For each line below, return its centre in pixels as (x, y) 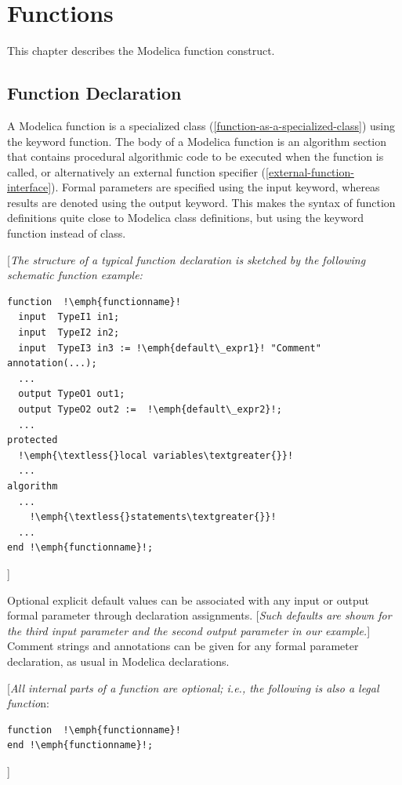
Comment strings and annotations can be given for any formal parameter (183, 646)
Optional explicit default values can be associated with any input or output (188, 600)
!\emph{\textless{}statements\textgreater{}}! (153, 517)
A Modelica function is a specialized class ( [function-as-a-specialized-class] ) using (201, 125)
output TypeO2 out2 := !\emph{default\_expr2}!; (150, 410)
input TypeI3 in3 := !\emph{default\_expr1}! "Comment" (170, 348)
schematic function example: (75, 275)
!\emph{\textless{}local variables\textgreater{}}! (156, 455)
